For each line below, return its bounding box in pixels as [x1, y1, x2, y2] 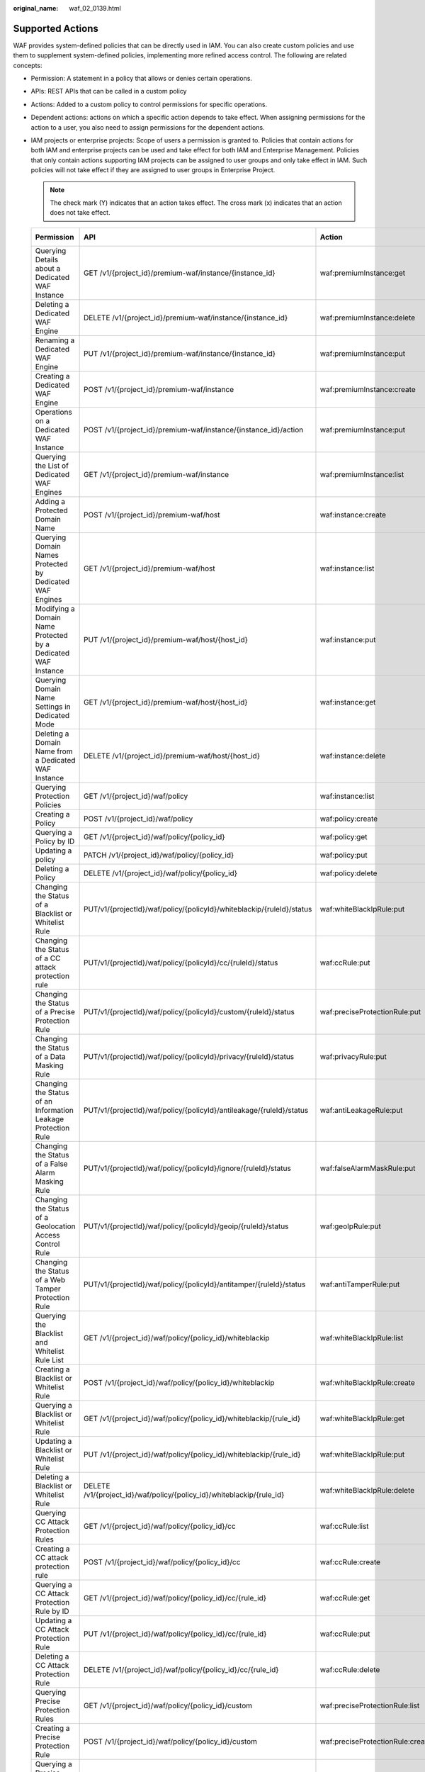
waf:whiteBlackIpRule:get [319, 1413, 405, 1423]
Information [35, 1105, 74, 1115]
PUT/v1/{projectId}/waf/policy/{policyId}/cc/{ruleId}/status [83, 958, 278, 968]
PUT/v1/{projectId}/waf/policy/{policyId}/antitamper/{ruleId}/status [83, 1279, 306, 1289]
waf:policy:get [319, 831, 368, 841]
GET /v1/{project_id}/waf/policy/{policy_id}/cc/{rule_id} [83, 1593, 267, 1603]
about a [35, 263, 61, 273]
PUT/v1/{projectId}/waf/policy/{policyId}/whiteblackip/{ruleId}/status [83, 904, 312, 914]
